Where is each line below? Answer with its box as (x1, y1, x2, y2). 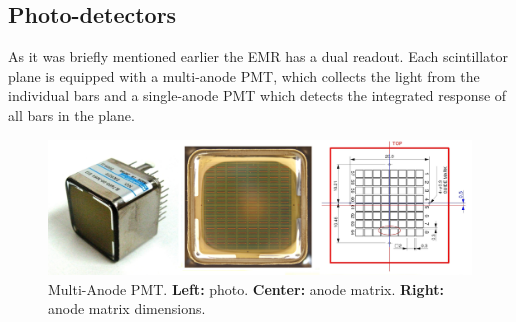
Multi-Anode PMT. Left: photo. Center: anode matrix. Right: (48, 278, 444, 299)
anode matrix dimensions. (48, 298, 206, 319)
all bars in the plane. (8, 104, 135, 125)
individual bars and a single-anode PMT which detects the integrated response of (8, 85, 507, 106)
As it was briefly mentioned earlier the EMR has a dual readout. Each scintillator (8, 46, 509, 67)
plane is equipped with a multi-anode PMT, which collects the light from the (8, 65, 480, 86)
